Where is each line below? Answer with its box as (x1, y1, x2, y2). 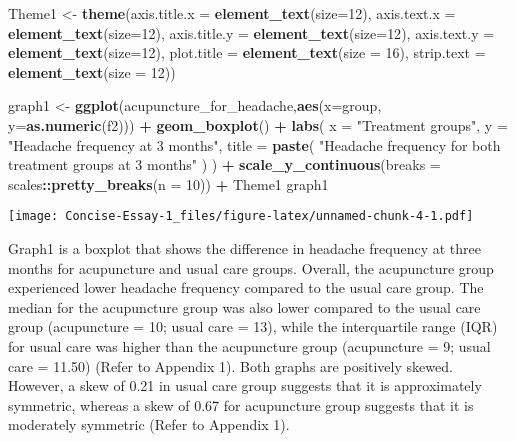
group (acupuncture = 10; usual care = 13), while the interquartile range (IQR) (8, 316, 498, 337)
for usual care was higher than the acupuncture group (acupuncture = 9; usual (8, 335, 491, 356)
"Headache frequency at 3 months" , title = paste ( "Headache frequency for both (8, 134, 501, 155)
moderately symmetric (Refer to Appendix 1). (8, 414, 290, 435)
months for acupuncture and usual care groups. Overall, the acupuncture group (8, 257, 494, 278)
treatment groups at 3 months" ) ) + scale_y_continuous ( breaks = (8, 154, 441, 175)
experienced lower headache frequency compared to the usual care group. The (8, 277, 484, 298)
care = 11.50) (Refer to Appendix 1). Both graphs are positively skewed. (8, 355, 453, 376)
